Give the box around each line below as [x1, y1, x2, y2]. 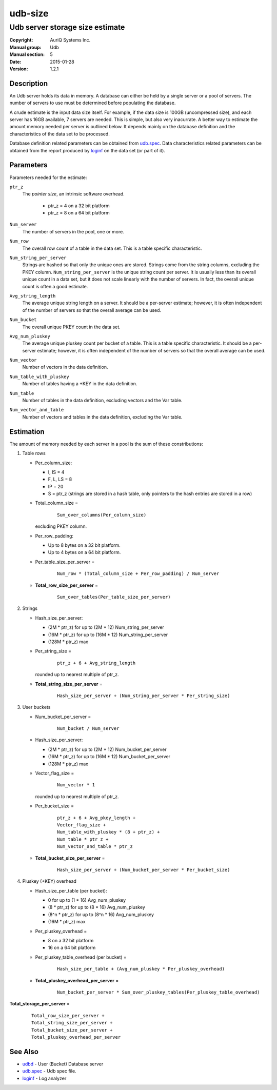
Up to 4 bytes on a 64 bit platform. [48, 549, 121, 556]
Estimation [9, 427, 45, 436]
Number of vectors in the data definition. [22, 364, 108, 370]
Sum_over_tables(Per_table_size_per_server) [57, 594, 171, 600]
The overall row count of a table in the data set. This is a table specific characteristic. [22, 245, 202, 251]
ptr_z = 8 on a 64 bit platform [48, 210, 110, 216]
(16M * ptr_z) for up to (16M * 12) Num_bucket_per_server [48, 754, 171, 760]
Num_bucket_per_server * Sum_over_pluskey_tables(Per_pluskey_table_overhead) [57, 989, 260, 995]
